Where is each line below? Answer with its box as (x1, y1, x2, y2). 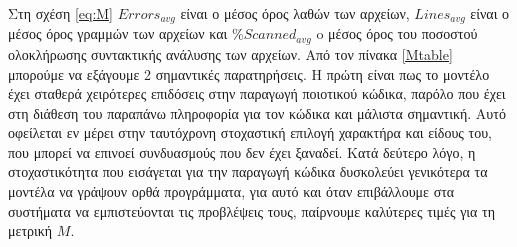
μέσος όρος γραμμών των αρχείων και (8, 23, 228, 44)
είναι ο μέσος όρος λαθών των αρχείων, (180, 3, 410, 23)
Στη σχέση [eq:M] (8, 3, 114, 23)
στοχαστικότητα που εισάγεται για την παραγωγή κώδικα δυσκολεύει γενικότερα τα (8, 161, 488, 182)
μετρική (8, 220, 53, 241)
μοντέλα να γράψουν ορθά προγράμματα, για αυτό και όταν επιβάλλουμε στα (8, 181, 455, 202)
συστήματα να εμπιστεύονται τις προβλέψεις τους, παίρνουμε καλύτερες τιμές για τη (8, 200, 496, 221)
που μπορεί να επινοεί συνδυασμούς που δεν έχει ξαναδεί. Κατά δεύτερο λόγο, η (8, 141, 476, 162)
